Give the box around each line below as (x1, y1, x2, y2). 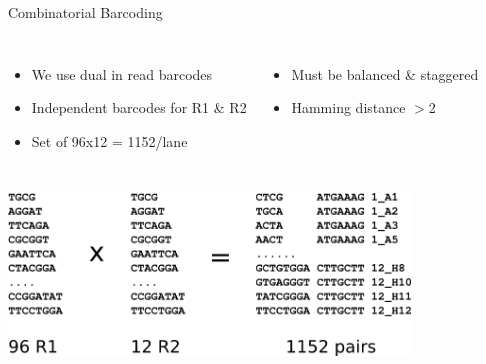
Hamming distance (291, 97, 406, 118)
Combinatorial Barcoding (8, 2, 163, 22)
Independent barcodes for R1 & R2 (31, 97, 247, 118)
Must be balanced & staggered (291, 63, 479, 84)
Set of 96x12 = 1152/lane (31, 130, 188, 151)
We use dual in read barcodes (31, 63, 213, 84)
